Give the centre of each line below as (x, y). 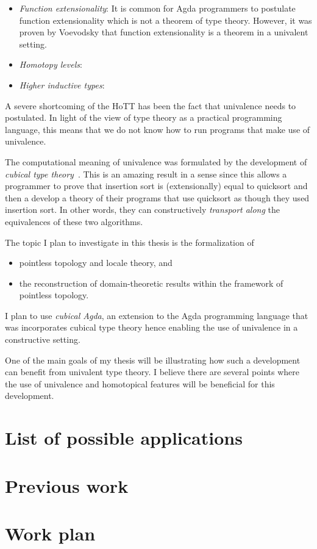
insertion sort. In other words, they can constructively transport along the (143, 210)
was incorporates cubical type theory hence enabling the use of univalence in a (151, 327)
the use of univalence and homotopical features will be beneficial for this (140, 383)
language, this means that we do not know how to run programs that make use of (158, 129)
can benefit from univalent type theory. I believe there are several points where (152, 372)
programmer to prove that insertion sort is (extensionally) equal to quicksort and (156, 186)
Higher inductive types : (62, 84)
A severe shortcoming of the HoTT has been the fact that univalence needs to (151, 105)
